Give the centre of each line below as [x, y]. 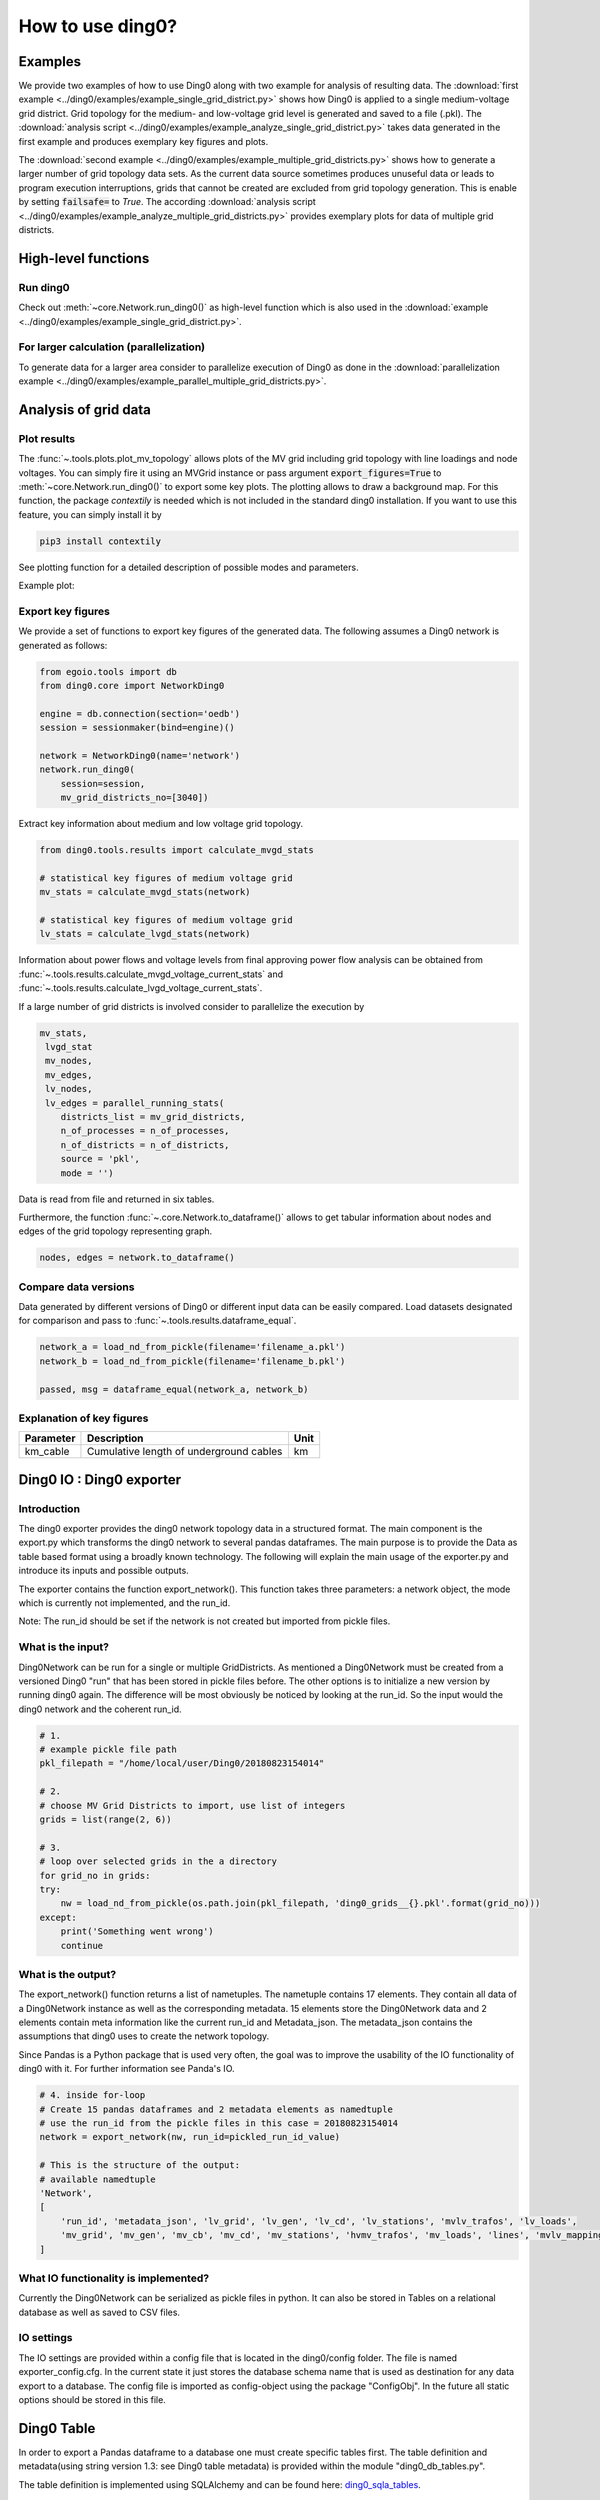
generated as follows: [63, 645]
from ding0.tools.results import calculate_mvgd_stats [176, 850]
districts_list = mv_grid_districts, [153, 1116]
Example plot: [46, 586]
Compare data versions [76, 1287]
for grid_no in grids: [95, 1875]
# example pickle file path [108, 1749]
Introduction [49, 1508]
